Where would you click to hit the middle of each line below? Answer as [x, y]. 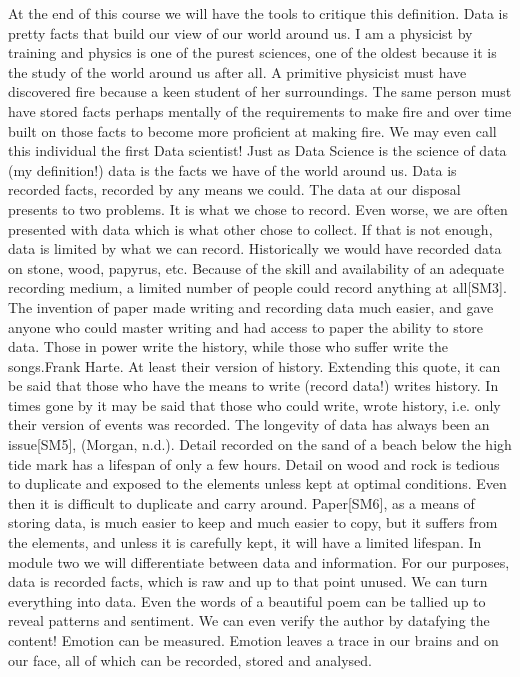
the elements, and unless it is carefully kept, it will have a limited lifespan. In [245, 542]
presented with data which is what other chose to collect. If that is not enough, [250, 228]
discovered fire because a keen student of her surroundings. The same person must [260, 91]
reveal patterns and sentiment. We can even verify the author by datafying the [249, 620]
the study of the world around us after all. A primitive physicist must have [237, 71]
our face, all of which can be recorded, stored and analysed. [190, 659]
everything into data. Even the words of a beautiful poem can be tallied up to [247, 600]
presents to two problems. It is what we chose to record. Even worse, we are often [258, 208]
